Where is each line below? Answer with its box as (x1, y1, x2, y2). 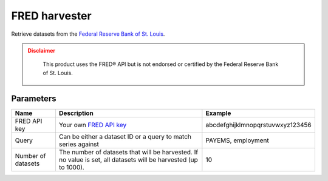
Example (205, 109, 231, 117)
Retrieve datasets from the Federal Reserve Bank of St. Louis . (11, 30, 165, 38)
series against (58, 140, 100, 148)
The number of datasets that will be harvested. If (58, 148, 199, 156)
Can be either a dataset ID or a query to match (58, 132, 191, 140)
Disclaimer (27, 47, 56, 54)
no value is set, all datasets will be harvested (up (58, 155, 199, 163)
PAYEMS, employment (205, 136, 270, 145)
